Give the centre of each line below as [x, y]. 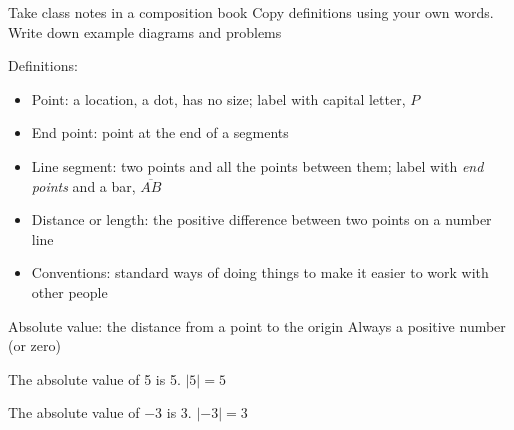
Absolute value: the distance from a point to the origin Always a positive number [257, 325]
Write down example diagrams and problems [145, 31]
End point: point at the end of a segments [160, 132]
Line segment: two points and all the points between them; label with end [257, 165]
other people [69, 291]
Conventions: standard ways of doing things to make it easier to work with [260, 272]
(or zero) [34, 345]
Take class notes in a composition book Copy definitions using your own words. [251, 12]
